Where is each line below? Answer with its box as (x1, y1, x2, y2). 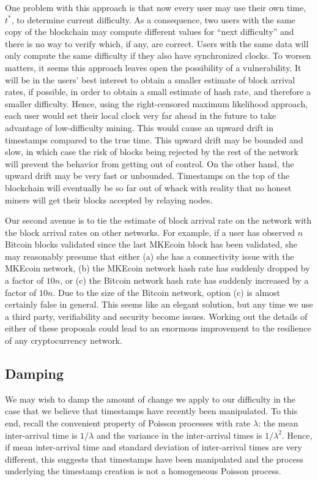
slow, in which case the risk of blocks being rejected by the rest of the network (5, 145, 298, 158)
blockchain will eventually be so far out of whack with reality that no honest (5, 181, 292, 194)
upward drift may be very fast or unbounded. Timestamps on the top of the (5, 169, 290, 182)
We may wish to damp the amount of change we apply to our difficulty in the (5, 392, 295, 405)
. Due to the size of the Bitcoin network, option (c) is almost (53, 286, 281, 298)
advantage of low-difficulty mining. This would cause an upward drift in (5, 121, 273, 134)
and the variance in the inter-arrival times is (96, 428, 262, 441)
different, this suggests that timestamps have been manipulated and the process (5, 452, 303, 465)
